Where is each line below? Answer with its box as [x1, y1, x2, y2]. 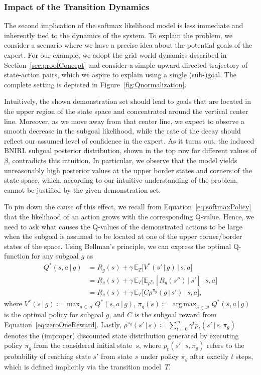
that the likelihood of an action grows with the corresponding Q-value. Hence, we [4, 211, 254, 221]
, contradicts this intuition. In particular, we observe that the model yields [8, 155, 237, 165]
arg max [172, 301, 197, 308]
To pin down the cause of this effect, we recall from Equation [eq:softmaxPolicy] [4, 201, 251, 212]
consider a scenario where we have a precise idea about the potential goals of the [4, 40, 252, 50]
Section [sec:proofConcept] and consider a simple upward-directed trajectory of [4, 59, 248, 70]
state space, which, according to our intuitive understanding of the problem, [4, 175, 238, 185]
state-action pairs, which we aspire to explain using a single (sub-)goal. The [4, 69, 236, 80]
